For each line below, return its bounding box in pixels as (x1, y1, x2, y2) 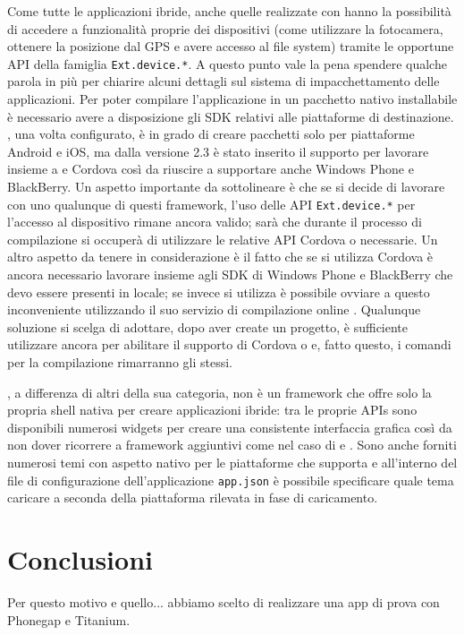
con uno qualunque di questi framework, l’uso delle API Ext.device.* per (7, 194, 416, 213)
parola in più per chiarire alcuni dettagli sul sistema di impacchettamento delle (7, 72, 440, 90)
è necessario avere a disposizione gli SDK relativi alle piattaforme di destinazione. (7, 107, 454, 125)
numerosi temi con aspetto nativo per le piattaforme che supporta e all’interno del (7, 452, 458, 471)
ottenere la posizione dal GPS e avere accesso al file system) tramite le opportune (7, 37, 454, 56)
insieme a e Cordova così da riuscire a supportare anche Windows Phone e (7, 159, 414, 178)
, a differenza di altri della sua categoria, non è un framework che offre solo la (7, 382, 432, 401)
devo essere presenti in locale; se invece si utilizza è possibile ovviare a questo (7, 282, 430, 301)
